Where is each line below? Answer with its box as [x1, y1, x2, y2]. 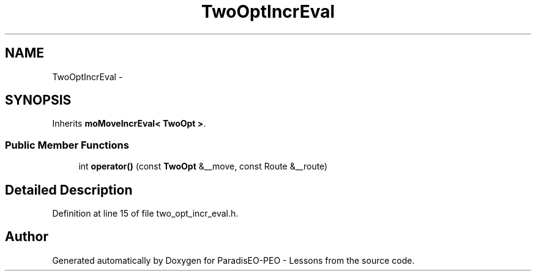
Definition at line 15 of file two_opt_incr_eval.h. [52, 208, 239, 219]
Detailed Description [5, 182, 133, 198]
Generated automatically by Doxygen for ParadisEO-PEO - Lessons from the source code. [52, 255, 415, 266]
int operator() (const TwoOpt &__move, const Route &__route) [78, 161, 328, 172]
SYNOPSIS [5, 92, 72, 108]
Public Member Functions [5, 138, 129, 151]
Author [5, 229, 48, 245]
